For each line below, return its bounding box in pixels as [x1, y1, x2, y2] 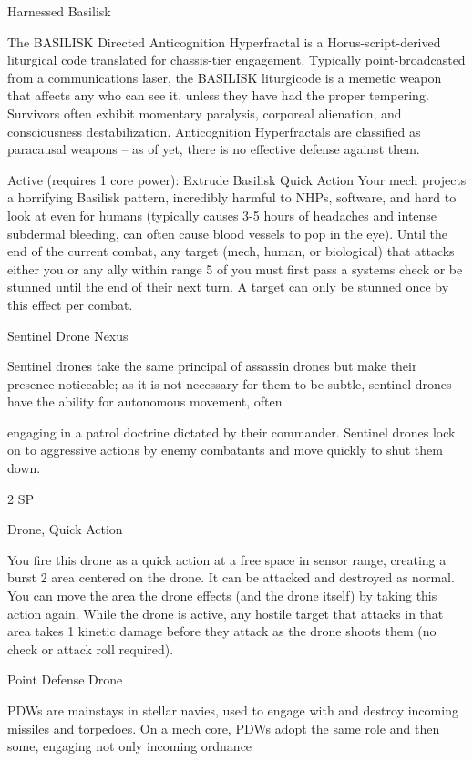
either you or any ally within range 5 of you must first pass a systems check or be [7, 259, 463, 278]
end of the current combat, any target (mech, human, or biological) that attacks [7, 242, 455, 261]
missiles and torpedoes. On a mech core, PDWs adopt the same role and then [7, 718, 440, 737]
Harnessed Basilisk [7, 2, 111, 20]
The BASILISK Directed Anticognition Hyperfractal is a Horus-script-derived [7, 32, 441, 51]
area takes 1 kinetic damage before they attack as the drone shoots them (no [7, 622, 437, 641]
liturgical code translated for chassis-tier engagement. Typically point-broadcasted [7, 50, 466, 69]
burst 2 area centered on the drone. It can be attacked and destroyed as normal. [7, 568, 455, 587]
